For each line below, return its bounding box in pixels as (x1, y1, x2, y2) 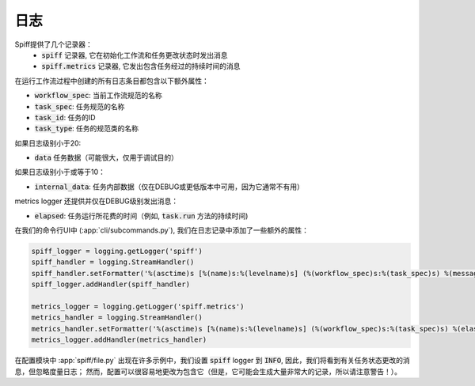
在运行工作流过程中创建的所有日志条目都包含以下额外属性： (14, 76, 209, 85)
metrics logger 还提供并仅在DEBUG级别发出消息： (14, 196, 178, 206)
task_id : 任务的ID (34, 112, 96, 122)
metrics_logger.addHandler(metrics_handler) (31, 335, 207, 344)
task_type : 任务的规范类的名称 (34, 123, 139, 134)
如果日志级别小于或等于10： (14, 167, 106, 177)
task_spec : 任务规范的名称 (34, 101, 125, 111)
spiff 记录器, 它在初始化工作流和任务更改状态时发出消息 (41, 50, 229, 59)
